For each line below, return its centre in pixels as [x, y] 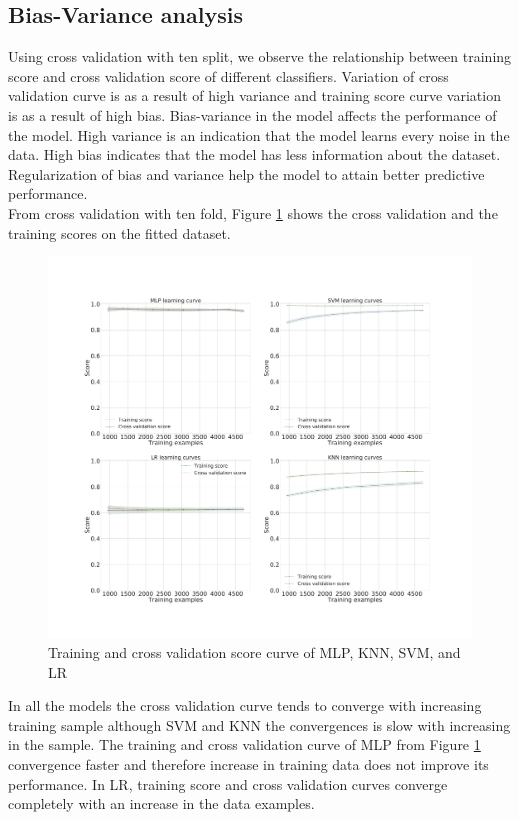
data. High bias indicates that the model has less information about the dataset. [254, 154]
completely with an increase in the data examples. [161, 803]
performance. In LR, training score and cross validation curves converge [228, 783]
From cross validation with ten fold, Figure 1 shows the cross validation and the [253, 212]
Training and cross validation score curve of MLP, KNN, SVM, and [254, 652]
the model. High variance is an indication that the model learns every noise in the [259, 134]
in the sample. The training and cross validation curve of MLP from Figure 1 [244, 744]
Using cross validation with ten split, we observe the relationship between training [260, 56]
